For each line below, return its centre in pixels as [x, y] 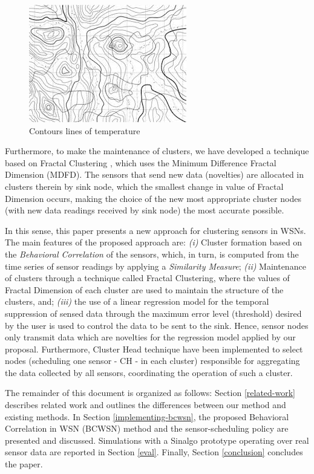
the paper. [24, 464]
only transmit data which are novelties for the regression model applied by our [150, 337]
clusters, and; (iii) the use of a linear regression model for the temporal [137, 301]
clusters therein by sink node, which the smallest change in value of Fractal [144, 186]
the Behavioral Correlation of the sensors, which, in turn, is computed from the [152, 254]
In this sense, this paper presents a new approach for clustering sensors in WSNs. [155, 230]
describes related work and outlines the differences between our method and [146, 405]
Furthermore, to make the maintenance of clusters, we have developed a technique [157, 151]
